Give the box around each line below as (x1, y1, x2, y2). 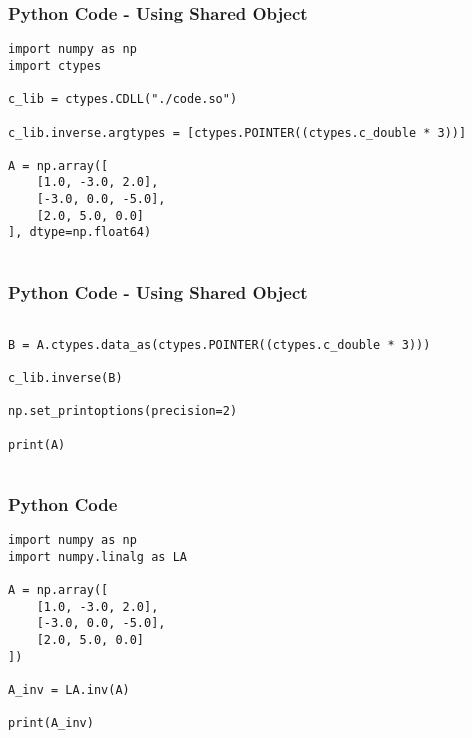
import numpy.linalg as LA (8, 549, 187, 564)
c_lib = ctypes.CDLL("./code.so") (8, 92, 238, 107)
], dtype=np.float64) (8, 225, 152, 240)
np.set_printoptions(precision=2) (8, 404, 238, 419)
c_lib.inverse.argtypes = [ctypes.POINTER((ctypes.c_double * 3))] (8, 125, 467, 140)
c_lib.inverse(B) (8, 370, 123, 385)
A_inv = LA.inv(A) (8, 683, 130, 697)
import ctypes (8, 58, 102, 73)
